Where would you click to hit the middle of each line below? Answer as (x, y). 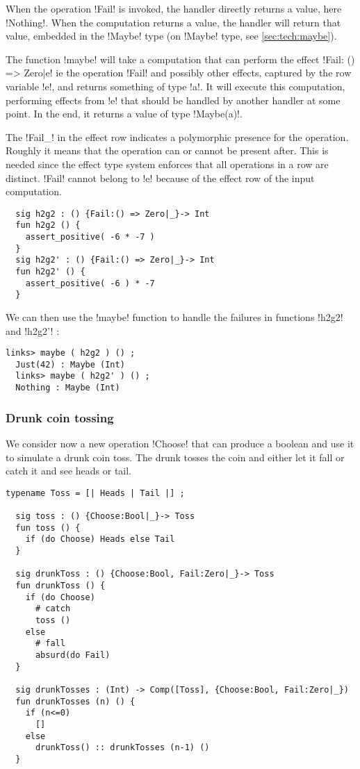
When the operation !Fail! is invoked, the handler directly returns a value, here (174, 8)
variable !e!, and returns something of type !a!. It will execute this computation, (175, 86)
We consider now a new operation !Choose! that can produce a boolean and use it (180, 443)
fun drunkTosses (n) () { (75, 701)
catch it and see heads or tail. (69, 471)
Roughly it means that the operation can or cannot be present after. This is (167, 150)
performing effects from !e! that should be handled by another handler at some (173, 100)
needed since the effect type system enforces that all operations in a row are (167, 164)
